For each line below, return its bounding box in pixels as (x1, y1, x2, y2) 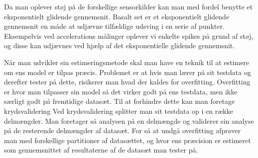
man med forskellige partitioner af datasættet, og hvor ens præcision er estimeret (4, 135, 251, 145)
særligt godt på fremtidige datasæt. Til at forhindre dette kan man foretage (4, 96, 235, 106)
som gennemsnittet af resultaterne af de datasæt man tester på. (4, 145, 198, 155)
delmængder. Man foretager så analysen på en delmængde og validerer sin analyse (4, 115, 254, 126)
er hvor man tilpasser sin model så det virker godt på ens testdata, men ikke (4, 86, 238, 96)
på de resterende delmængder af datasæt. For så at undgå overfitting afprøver (4, 125, 241, 136)
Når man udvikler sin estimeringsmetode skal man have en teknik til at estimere (4, 57, 250, 67)
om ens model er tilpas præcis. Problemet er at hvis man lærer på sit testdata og (4, 67, 251, 77)
